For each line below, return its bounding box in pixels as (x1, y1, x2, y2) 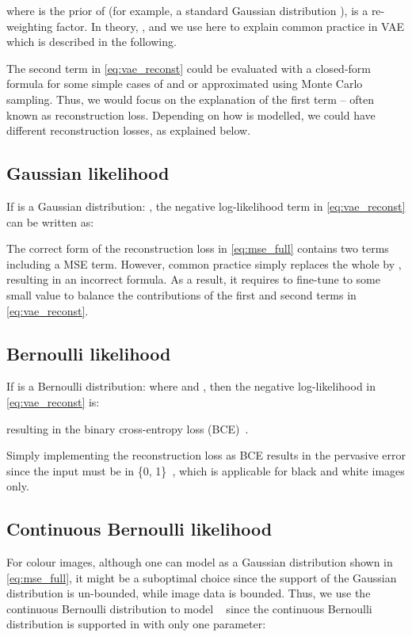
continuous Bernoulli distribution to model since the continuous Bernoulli (6, 600, 372, 616)
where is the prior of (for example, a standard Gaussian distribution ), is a (6, 2, 368, 18)
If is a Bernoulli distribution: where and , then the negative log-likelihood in (6, 378, 376, 395)
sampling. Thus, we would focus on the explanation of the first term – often (6, 90, 374, 107)
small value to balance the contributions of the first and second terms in (6, 286, 357, 303)
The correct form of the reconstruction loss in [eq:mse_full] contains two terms (6, 240, 389, 257)
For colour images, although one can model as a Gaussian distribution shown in (6, 554, 393, 570)
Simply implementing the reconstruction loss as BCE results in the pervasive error (6, 447, 406, 463)
